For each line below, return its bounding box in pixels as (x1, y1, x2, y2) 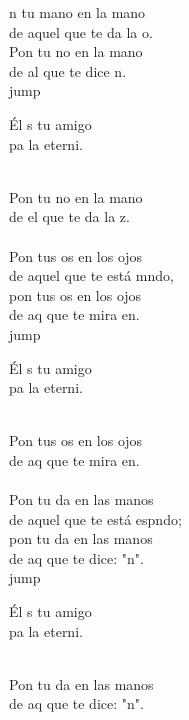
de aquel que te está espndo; (9, 508, 182, 529)
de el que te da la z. (9, 206, 130, 227)
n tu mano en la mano (9, 2, 146, 22)
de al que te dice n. (9, 60, 127, 81)
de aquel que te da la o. (9, 21, 153, 42)
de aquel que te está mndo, (9, 265, 174, 286)
